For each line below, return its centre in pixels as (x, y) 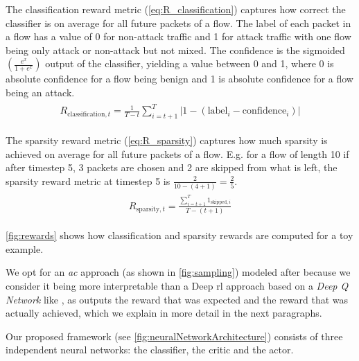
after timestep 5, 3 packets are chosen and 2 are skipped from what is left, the (172, 167)
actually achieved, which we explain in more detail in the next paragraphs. (164, 313)
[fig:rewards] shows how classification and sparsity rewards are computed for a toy (179, 235)
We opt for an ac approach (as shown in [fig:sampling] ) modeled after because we (178, 272)
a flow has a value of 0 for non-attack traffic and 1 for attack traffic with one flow (178, 36)
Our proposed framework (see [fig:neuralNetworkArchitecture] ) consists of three (174, 336)
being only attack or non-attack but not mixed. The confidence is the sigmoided (175, 50)
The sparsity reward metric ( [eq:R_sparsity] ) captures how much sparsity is (167, 140)
